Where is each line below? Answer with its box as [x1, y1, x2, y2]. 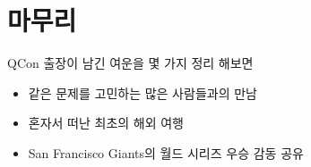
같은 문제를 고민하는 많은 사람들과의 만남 [28, 83, 257, 102]
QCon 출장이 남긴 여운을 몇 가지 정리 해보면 [7, 54, 254, 72]
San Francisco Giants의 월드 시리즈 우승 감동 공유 [28, 143, 304, 162]
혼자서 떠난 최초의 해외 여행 [28, 113, 185, 132]
